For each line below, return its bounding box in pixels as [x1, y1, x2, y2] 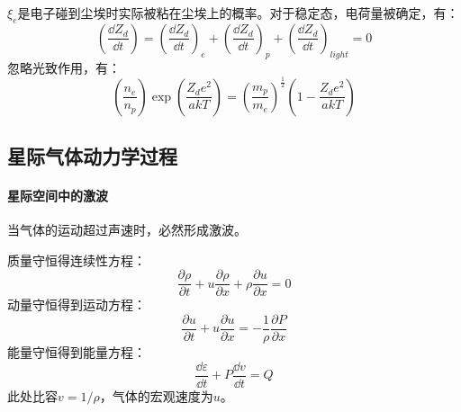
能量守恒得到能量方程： [7, 343, 146, 362]
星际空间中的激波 [7, 185, 108, 204]
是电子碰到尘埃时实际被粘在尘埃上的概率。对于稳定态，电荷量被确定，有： [17, 4, 459, 22]
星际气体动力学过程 [7, 141, 177, 169]
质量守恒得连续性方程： [7, 250, 146, 269]
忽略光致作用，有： [7, 58, 121, 76]
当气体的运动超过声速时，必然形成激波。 [7, 220, 247, 239]
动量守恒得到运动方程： [7, 295, 146, 314]
